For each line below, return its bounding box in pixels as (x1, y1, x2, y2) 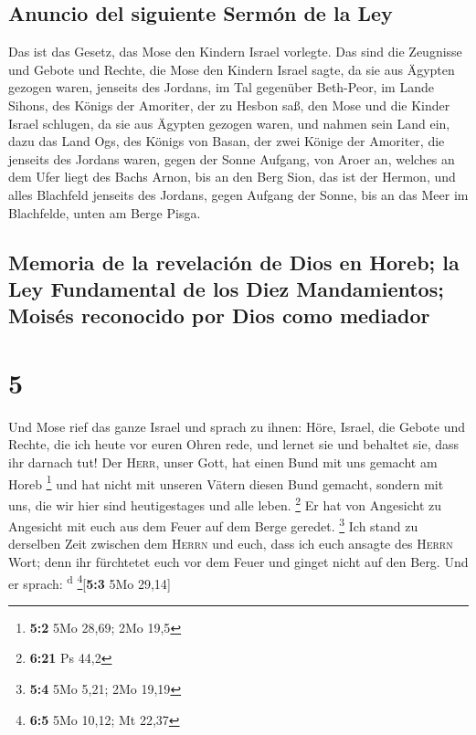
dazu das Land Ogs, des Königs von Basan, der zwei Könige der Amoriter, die (8, 131, 445, 151)
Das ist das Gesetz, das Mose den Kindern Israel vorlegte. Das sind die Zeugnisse (8, 42, 462, 61)
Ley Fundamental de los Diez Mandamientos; (8, 274, 444, 302)
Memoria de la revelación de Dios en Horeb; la (8, 247, 460, 276)
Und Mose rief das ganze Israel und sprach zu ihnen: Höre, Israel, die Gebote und (8, 416, 466, 436)
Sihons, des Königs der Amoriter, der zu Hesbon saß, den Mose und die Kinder (8, 95, 450, 114)
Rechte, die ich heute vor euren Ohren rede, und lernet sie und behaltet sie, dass (8, 435, 460, 454)
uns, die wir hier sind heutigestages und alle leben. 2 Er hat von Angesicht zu (8, 492, 441, 514)
